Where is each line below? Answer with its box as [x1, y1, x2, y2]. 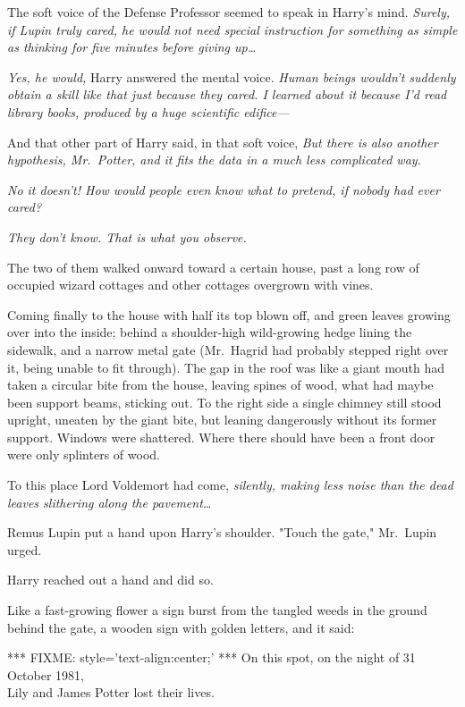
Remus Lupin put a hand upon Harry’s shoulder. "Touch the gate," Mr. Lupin [7, 523, 437, 542]
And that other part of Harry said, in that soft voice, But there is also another [7, 132, 438, 151]
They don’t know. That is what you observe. [7, 227, 247, 246]
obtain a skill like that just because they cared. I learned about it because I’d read [7, 85, 447, 104]
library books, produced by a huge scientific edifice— [7, 102, 290, 121]
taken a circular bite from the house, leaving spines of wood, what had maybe [7, 375, 434, 394]
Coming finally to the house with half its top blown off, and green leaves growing [7, 305, 451, 324]
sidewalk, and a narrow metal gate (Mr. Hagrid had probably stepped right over [7, 340, 449, 358]
